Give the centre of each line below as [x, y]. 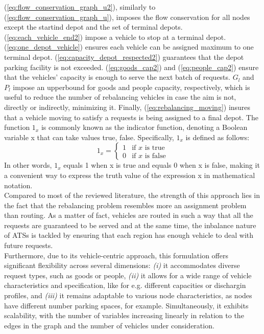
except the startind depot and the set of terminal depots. [93, 27]
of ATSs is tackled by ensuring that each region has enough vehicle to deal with [129, 235]
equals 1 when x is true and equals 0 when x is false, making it [162, 165]
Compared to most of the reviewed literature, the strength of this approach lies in [132, 195]
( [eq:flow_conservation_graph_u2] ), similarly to [80, 7]
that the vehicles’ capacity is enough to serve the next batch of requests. [117, 77]
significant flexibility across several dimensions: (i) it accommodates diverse [122, 265]
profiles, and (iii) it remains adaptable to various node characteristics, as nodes [128, 295]
